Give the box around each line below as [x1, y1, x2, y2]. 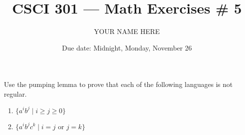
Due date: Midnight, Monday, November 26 [62, 42, 192, 52]
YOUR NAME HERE [94, 26, 160, 36]
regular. [4, 88, 27, 99]
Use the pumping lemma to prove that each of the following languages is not [4, 79, 233, 89]
